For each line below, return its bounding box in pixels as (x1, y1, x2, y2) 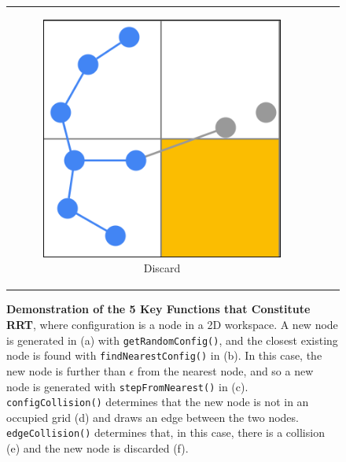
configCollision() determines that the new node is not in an (6, 394, 309, 410)
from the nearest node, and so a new (137, 362, 314, 379)
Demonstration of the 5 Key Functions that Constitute (6, 301, 311, 317)
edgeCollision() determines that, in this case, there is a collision (6, 424, 325, 441)
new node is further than (6, 362, 126, 379)
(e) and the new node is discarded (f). (6, 440, 189, 456)
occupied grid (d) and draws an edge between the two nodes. (6, 408, 299, 425)
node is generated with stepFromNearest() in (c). (6, 378, 248, 394)
